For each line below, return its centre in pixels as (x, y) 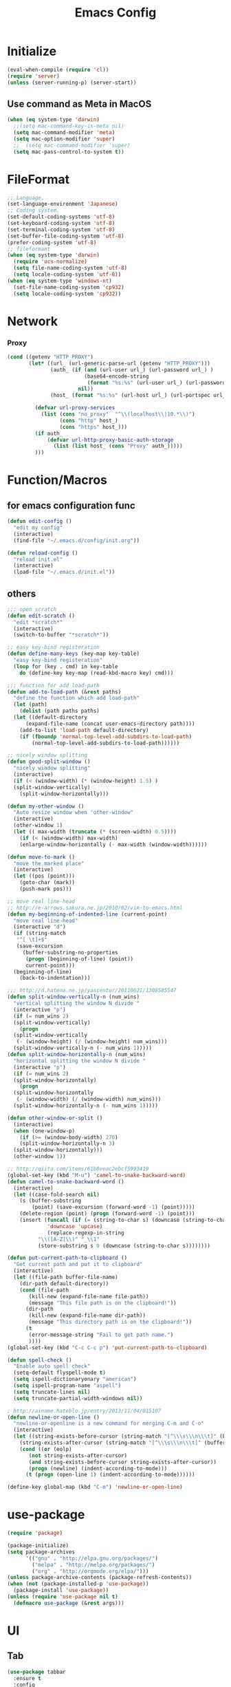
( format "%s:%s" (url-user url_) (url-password (156, 383)
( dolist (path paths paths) (59, 711)
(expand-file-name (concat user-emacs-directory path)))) (110, 724)
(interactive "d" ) (40, 927)
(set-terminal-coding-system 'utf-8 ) (61, 229)
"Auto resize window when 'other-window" (74, 813)
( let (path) (31, 705)
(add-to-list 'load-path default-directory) (84, 730)
